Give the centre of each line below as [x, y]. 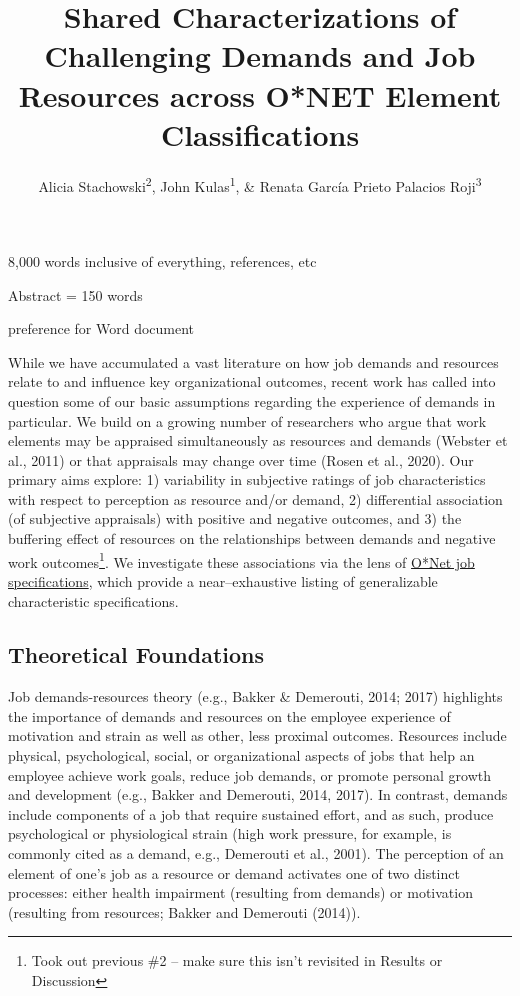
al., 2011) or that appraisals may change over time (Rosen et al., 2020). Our [241, 459]
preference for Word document [101, 328]
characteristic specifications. [93, 600]
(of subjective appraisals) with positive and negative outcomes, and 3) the [235, 518]
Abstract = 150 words [75, 294]
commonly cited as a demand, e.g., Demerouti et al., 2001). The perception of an [256, 853]
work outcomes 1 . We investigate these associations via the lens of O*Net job [241, 560]
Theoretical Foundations [136, 654]
